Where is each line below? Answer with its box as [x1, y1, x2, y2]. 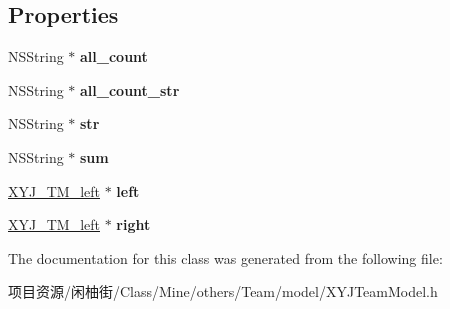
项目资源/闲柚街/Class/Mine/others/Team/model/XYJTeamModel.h [8, 281, 438, 302]
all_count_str [80, 79, 180, 100]
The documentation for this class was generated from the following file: [8, 247, 443, 268]
